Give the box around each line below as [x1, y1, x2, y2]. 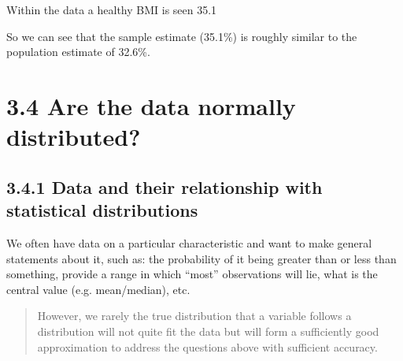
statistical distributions [6, 198, 198, 222]
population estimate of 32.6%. [6, 43, 150, 60]
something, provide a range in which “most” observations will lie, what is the [6, 266, 378, 282]
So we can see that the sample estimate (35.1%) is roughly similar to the [6, 28, 357, 44]
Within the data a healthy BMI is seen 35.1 [6, 2, 217, 17]
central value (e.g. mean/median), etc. [6, 281, 190, 297]
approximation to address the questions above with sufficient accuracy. [37, 338, 378, 355]
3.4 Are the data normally [6, 89, 296, 121]
